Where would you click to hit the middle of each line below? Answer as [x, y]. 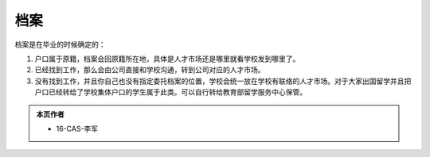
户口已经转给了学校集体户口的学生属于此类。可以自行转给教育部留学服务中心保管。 [170, 92]
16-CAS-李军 [77, 128]
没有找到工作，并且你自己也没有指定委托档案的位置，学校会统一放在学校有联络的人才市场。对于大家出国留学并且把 [223, 81]
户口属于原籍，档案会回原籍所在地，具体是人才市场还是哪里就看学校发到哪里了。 [167, 59]
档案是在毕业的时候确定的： [60, 44]
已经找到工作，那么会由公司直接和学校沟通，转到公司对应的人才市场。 [150, 70]
